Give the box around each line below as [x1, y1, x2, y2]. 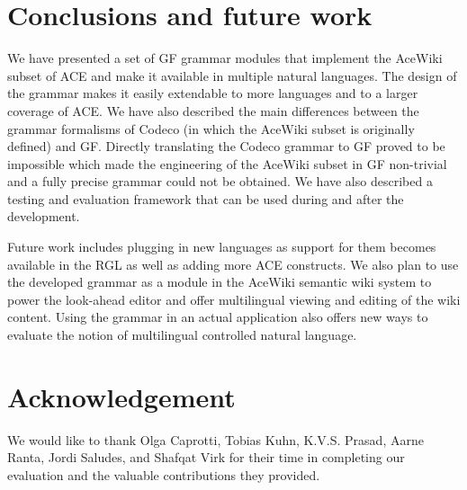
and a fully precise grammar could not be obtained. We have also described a [7, 172, 433, 191]
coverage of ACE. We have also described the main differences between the [7, 101, 419, 120]
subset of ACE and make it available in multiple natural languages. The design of [7, 66, 457, 85]
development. [7, 207, 80, 226]
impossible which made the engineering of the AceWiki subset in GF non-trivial [7, 154, 447, 173]
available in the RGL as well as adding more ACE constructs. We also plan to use [7, 254, 459, 273]
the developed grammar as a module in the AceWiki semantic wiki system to [7, 272, 432, 291]
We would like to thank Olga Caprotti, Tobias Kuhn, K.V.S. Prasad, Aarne [7, 430, 424, 449]
